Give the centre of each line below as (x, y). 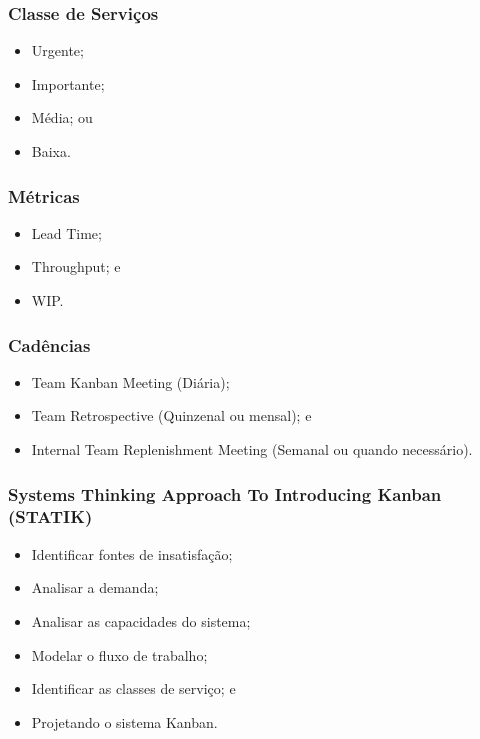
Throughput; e (76, 266)
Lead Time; (66, 232)
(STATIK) (50, 516)
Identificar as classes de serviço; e (133, 688)
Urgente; (57, 50)
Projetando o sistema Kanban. (124, 721)
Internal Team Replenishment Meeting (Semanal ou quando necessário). (252, 449)
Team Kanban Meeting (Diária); (130, 381)
